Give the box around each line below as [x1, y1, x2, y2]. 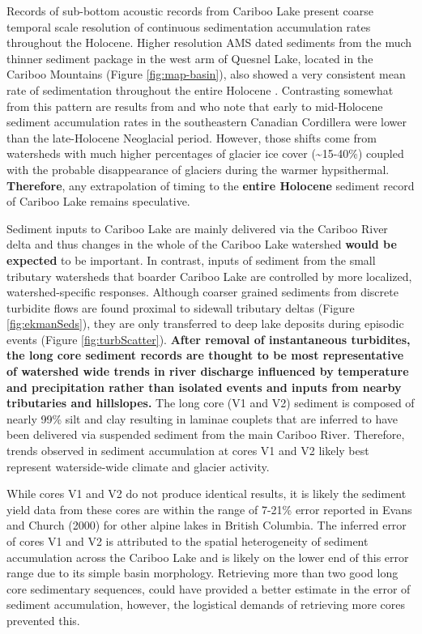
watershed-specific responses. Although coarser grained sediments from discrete [6, 283, 399, 300]
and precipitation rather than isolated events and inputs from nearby [6, 378, 402, 395]
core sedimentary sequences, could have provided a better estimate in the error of [6, 580, 411, 597]
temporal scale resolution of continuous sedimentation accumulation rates [6, 18, 371, 35]
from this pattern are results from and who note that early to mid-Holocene [6, 97, 383, 114]
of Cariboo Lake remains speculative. [6, 193, 190, 210]
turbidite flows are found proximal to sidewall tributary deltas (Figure [6, 299, 355, 316]
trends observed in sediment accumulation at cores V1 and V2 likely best [6, 442, 369, 459]
